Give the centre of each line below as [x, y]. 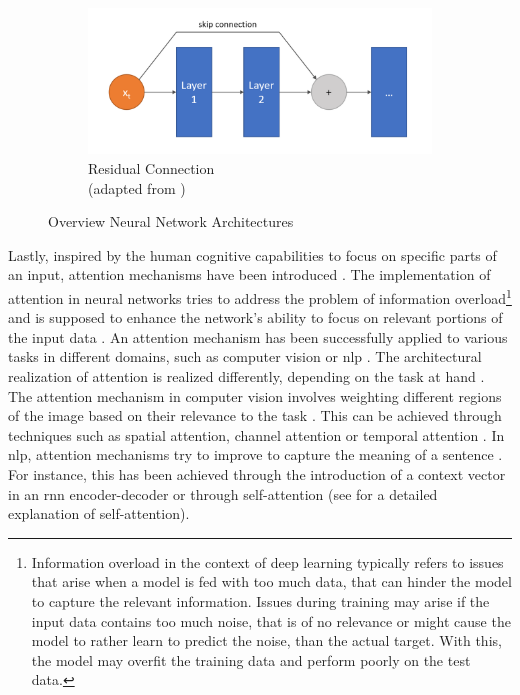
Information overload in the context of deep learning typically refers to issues [267, 561]
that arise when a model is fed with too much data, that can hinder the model [271, 581]
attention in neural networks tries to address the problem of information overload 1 [260, 296]
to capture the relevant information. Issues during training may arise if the [260, 601]
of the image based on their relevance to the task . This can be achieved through [255, 415]
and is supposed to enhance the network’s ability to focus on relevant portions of [255, 317]
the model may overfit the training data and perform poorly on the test [251, 659]
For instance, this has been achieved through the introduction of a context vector [257, 474]
